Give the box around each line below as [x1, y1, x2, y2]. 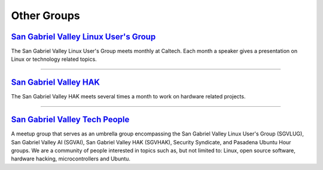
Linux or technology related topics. [11, 55, 97, 63]
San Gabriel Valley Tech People [11, 115, 130, 125]
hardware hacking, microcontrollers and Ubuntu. [11, 155, 131, 162]
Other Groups [11, 9, 80, 22]
